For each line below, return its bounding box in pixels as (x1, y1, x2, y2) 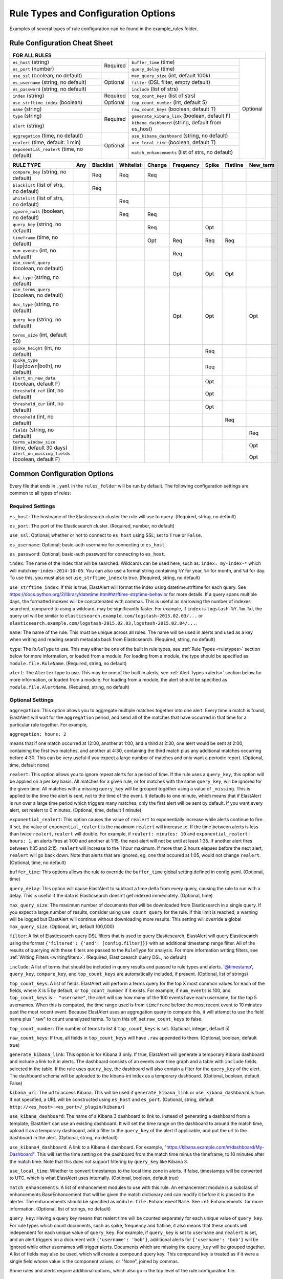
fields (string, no (12, 426, 54, 433)
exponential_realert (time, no (12, 146, 83, 153)
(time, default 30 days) (12, 444, 68, 451)
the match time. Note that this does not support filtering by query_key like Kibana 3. (9, 1158, 188, 1164)
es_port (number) (12, 65, 54, 73)
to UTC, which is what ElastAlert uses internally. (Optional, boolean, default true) (9, 1175, 179, 1181)
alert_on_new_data (12, 376, 56, 381)
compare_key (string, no (12, 168, 67, 175)
